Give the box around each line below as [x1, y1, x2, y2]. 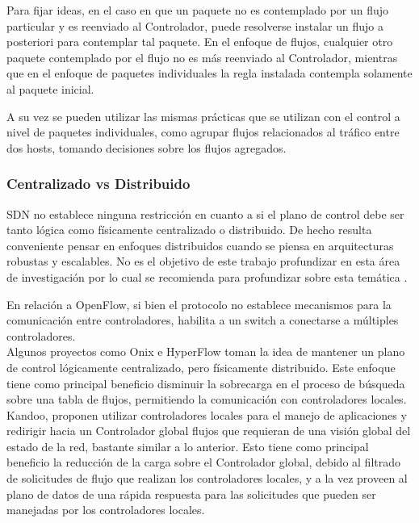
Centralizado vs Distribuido [6, 174, 191, 194]
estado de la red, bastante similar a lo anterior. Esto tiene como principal [6, 437, 369, 454]
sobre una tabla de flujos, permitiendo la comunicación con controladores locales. [6, 391, 407, 408]
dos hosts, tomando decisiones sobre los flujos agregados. [6, 139, 287, 156]
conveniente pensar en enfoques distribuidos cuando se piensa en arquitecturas [6, 236, 394, 253]
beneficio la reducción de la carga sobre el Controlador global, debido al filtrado [6, 454, 401, 471]
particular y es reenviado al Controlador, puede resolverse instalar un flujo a [6, 17, 383, 34]
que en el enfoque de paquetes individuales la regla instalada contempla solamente [6, 65, 413, 82]
